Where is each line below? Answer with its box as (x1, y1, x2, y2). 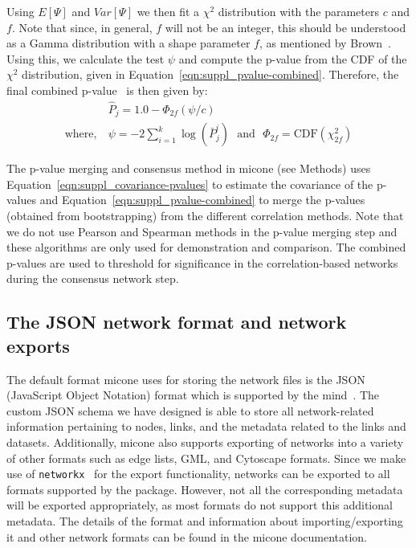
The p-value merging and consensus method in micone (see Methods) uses (6, 160, 371, 177)
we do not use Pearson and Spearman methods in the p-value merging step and (6, 223, 398, 239)
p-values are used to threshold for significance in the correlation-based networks (6, 254, 398, 271)
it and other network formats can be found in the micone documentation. (6, 528, 368, 545)
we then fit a (137, 3, 200, 19)
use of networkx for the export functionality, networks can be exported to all (6, 465, 390, 482)
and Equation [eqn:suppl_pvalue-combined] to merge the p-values (39, 191, 365, 208)
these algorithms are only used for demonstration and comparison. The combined (6, 239, 406, 256)
